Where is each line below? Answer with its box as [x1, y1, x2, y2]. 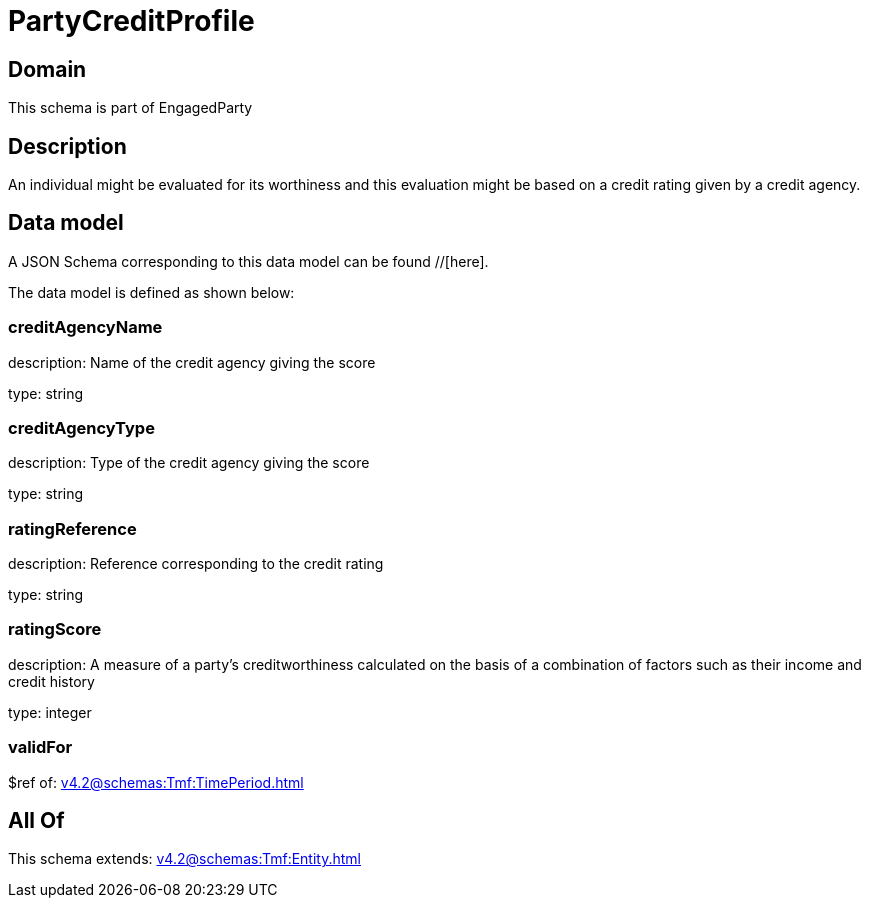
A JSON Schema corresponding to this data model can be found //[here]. [8, 252, 489, 270]
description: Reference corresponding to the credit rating [8, 555, 384, 573]
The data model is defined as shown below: [8, 283, 295, 301]
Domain [8, 56, 87, 82]
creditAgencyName [8, 317, 163, 338]
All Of [8, 808, 65, 834]
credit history [8, 672, 95, 690]
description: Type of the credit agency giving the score [8, 454, 370, 472]
